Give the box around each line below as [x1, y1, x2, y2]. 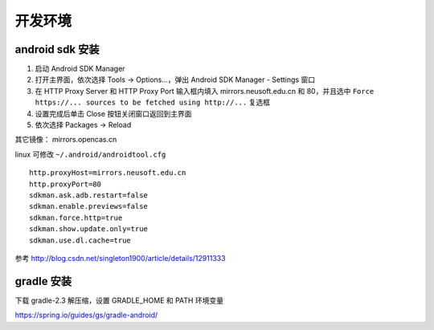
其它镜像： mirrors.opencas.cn [14, 135, 117, 145]
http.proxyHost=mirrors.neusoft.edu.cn [29, 169, 186, 177]
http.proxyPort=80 [29, 179, 102, 189]
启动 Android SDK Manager [35, 64, 125, 74]
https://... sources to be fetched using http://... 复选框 [35, 97, 271, 108]
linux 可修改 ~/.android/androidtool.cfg [14, 149, 166, 159]
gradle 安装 [14, 274, 72, 288]
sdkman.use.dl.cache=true [29, 235, 132, 245]
